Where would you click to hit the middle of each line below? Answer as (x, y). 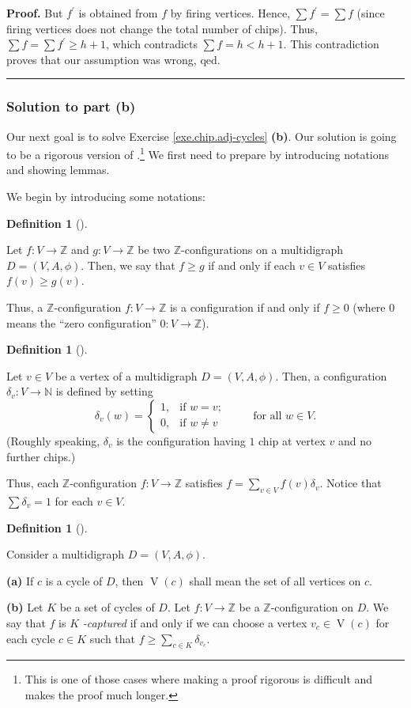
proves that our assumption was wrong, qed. (113, 59)
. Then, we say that (128, 265)
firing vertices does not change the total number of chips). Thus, (162, 28)
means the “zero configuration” (81, 322)
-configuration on (312, 607)
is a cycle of (74, 580)
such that (113, 638)
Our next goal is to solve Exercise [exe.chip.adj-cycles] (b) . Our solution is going (202, 136)
